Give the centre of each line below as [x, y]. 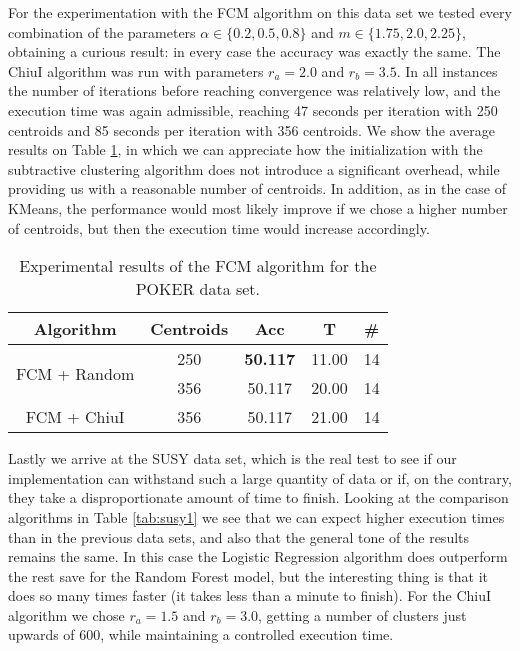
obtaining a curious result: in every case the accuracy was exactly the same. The [254, 51]
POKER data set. [198, 289]
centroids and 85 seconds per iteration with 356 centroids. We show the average [252, 129]
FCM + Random [75, 373]
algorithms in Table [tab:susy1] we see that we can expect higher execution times [256, 516]
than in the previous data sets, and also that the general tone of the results [239, 536]
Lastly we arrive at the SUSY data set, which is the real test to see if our [232, 458]
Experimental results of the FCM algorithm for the [198, 266]
